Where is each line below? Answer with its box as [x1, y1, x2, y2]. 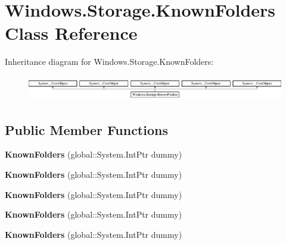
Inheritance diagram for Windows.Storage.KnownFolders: [5, 55, 214, 68]
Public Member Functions [5, 120, 168, 139]
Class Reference [5, 21, 138, 45]
